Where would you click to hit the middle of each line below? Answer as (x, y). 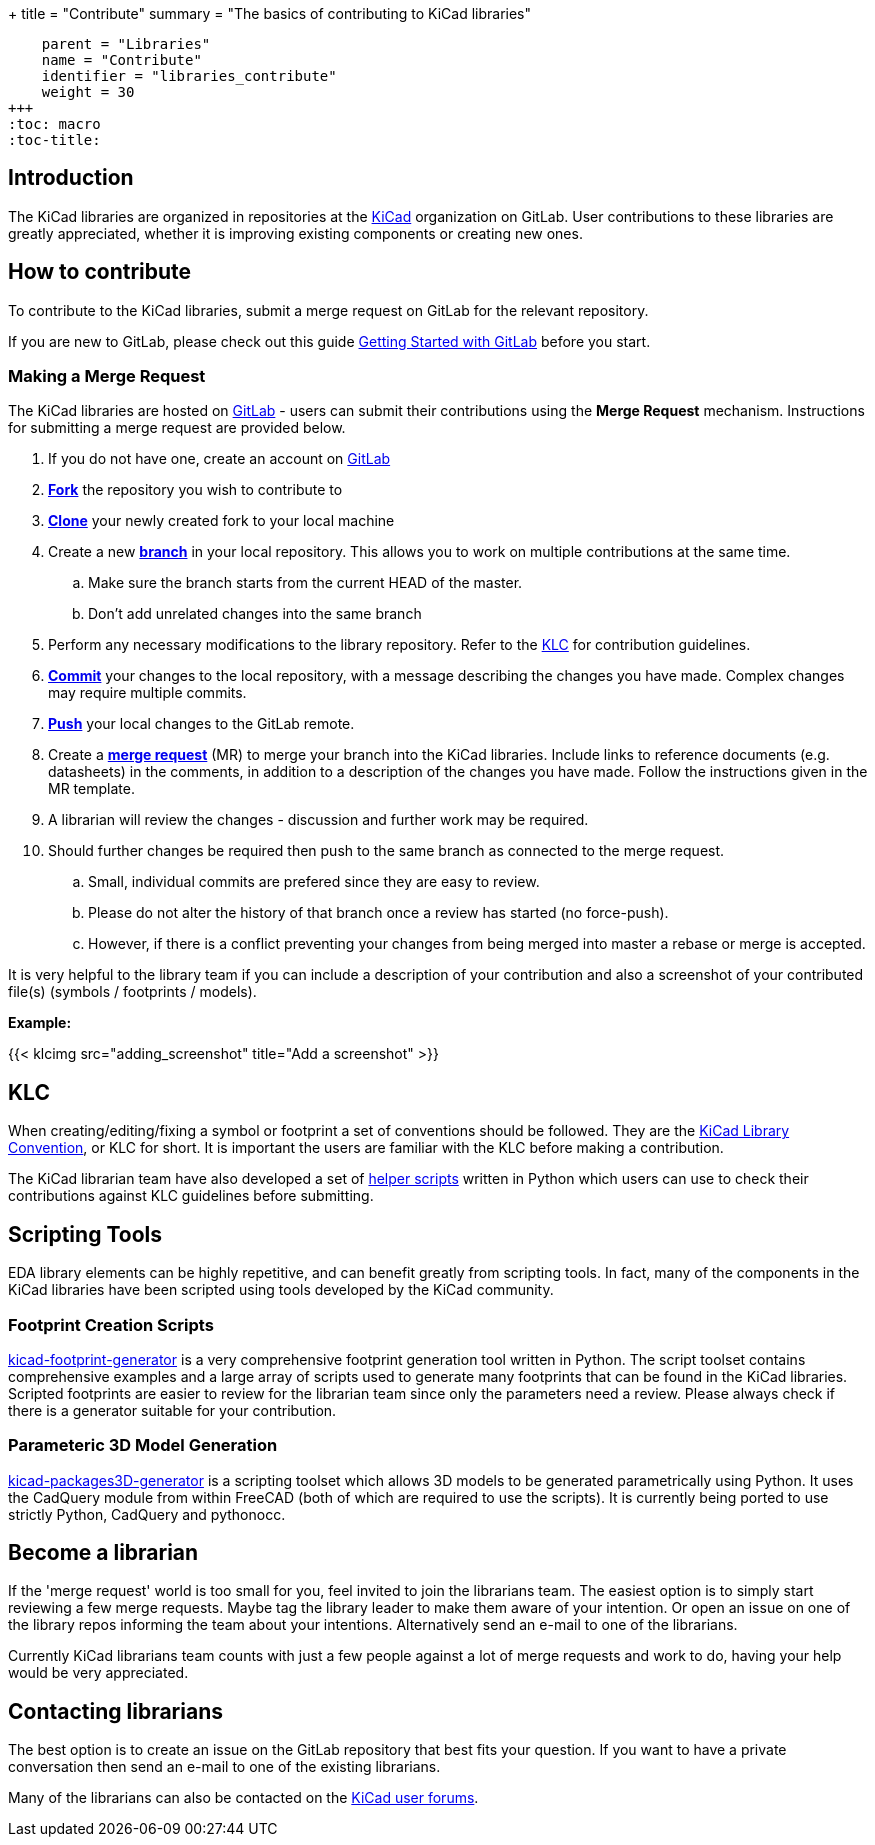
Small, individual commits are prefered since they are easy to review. (314, 882)
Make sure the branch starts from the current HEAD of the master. (305, 583)
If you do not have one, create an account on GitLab (219, 459)
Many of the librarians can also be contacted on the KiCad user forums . (243, 1798)
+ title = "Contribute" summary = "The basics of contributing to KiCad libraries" (270, 13)
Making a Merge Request (107, 376)
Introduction (71, 178)
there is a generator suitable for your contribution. (172, 1410)
